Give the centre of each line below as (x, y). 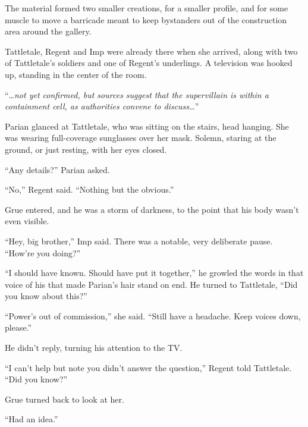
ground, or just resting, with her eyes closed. (86, 149)
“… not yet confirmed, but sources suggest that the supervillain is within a (137, 94)
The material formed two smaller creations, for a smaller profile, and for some (147, 8)
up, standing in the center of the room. (76, 74)
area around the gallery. (48, 31)
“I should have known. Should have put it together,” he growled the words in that (154, 273)
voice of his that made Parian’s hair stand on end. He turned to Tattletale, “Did (151, 284)
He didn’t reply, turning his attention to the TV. (94, 348)
